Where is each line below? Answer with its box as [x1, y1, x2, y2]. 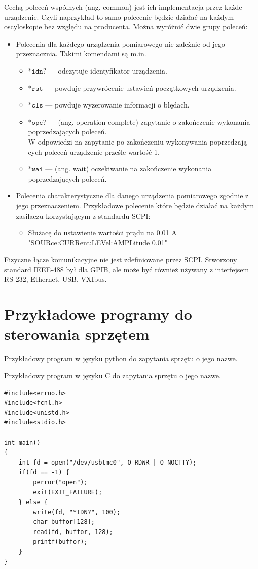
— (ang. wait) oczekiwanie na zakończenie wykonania [45, 163, 212, 174]
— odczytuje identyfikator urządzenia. [48, 65, 167, 76]
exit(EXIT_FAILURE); [33, 488, 102, 496]
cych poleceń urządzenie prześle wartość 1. [28, 146, 160, 157]
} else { [18, 499, 48, 506]
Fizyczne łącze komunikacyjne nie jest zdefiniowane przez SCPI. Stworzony [4, 254, 237, 265]
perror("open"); [33, 478, 88, 486]
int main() [4, 439, 41, 446]
